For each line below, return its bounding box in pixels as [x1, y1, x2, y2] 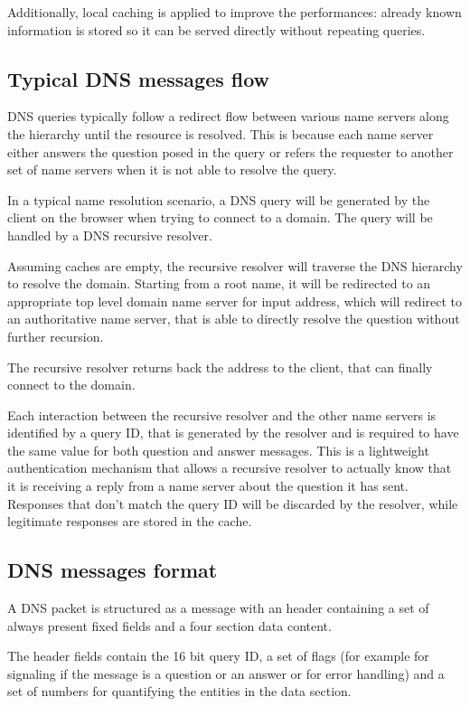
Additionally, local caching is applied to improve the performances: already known [7, 3, 462, 21]
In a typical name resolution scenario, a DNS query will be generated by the [7, 190, 430, 209]
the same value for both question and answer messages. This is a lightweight [7, 440, 429, 459]
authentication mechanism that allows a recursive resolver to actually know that [7, 458, 452, 477]
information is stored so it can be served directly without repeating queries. [7, 20, 426, 39]
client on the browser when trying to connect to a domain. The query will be [7, 208, 433, 227]
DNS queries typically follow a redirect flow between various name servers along [7, 107, 449, 126]
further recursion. [7, 326, 104, 345]
